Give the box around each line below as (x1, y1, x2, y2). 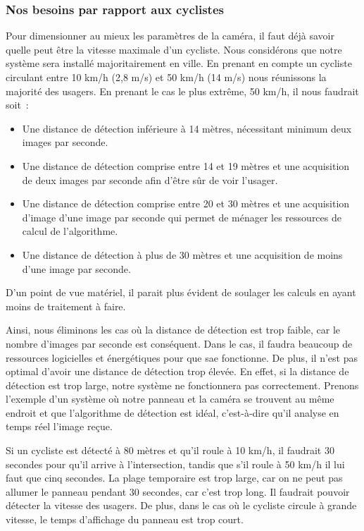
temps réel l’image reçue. (6, 419, 113, 434)
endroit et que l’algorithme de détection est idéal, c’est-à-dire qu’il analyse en (6, 405, 339, 420)
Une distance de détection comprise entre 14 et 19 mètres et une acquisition (22, 158, 350, 173)
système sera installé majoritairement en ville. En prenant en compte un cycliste (6, 56, 352, 71)
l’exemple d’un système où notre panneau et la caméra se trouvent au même (6, 391, 334, 406)
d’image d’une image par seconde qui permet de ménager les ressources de (22, 209, 341, 224)
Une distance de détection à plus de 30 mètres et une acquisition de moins (22, 247, 343, 262)
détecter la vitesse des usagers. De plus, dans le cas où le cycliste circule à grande (6, 498, 357, 513)
